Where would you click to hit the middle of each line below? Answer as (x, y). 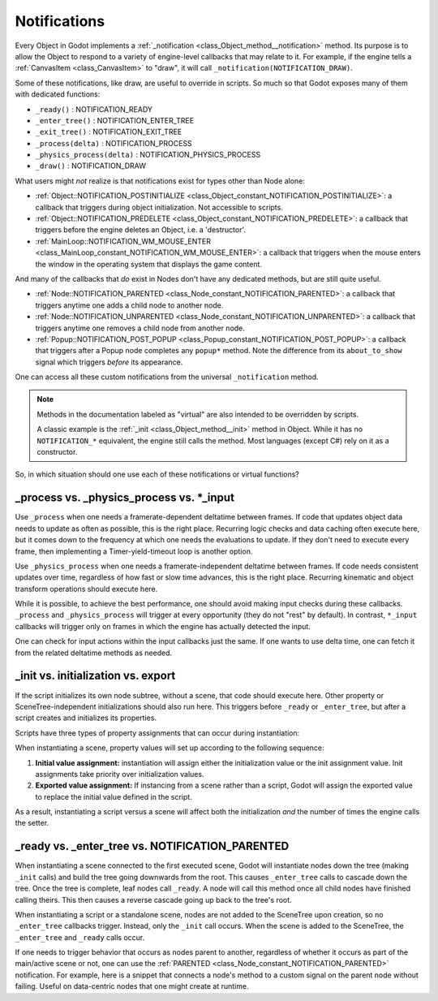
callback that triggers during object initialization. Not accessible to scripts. (159, 207)
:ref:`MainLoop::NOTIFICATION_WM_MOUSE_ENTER (123, 241)
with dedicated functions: (58, 94)
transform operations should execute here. (86, 589)
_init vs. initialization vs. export (95, 676)
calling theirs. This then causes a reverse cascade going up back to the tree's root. (153, 900)
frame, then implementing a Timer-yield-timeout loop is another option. (134, 551)
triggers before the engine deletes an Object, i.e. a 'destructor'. (141, 230)
